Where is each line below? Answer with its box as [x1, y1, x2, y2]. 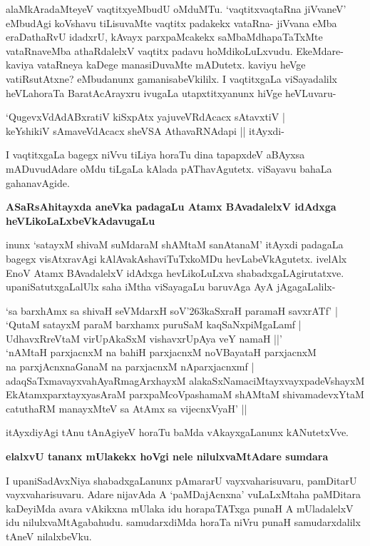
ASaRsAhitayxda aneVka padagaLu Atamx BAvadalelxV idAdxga [6, 199, 336, 214]
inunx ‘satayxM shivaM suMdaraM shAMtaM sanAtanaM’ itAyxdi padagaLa [6, 237, 344, 252]
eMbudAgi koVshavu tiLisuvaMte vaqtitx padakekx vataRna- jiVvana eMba [6, 15, 337, 30]
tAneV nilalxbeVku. [6, 529, 92, 543]
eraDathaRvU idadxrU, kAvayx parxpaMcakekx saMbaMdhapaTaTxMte [6, 29, 323, 44]
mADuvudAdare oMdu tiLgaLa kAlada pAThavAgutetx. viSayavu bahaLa [6, 161, 332, 176]
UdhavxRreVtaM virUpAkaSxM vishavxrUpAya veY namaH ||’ [6, 330, 282, 345]
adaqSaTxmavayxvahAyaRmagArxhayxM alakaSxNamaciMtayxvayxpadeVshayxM [6, 373, 365, 388]
